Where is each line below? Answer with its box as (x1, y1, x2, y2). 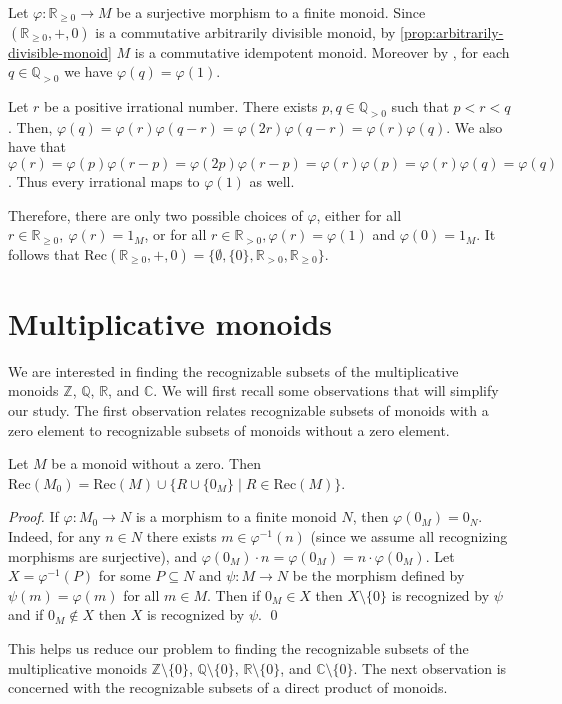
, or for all (144, 224, 207, 245)
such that (391, 95, 449, 116)
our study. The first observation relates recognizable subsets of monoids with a (8, 400, 489, 421)
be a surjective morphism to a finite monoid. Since (116, 2, 426, 22)
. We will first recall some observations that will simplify (153, 380, 499, 401)
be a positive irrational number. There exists (44, 95, 318, 116)
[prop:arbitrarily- (400, 21, 504, 42)
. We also (446, 116, 503, 137)
